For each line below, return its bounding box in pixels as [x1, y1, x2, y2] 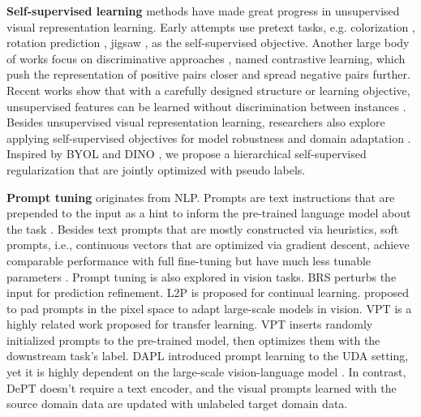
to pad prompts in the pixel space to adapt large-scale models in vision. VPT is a [6, 299, 412, 316]
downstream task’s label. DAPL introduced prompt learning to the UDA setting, [6, 347, 409, 364]
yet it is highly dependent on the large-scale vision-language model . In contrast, [6, 363, 406, 380]
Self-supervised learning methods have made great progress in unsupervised [6, 2, 400, 19]
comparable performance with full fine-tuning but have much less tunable [6, 251, 372, 269]
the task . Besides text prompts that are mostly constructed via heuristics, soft [6, 220, 399, 237]
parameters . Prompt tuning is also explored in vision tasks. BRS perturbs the [6, 268, 397, 285]
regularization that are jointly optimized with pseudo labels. [6, 161, 306, 178]
